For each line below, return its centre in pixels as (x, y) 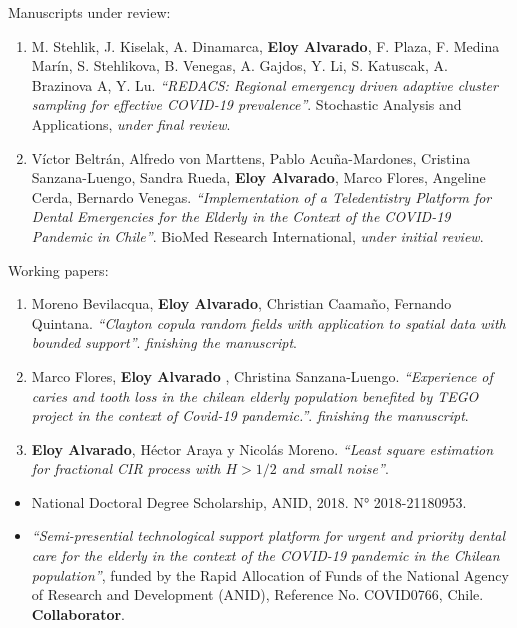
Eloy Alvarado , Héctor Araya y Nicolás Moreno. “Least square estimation (262, 448)
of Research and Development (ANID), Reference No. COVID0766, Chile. (257, 594)
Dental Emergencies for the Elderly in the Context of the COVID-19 (241, 216)
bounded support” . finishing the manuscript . (164, 342)
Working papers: (58, 269)
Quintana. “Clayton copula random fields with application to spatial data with (268, 322)
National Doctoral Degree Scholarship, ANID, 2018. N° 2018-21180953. (249, 501)
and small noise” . (335, 468)
